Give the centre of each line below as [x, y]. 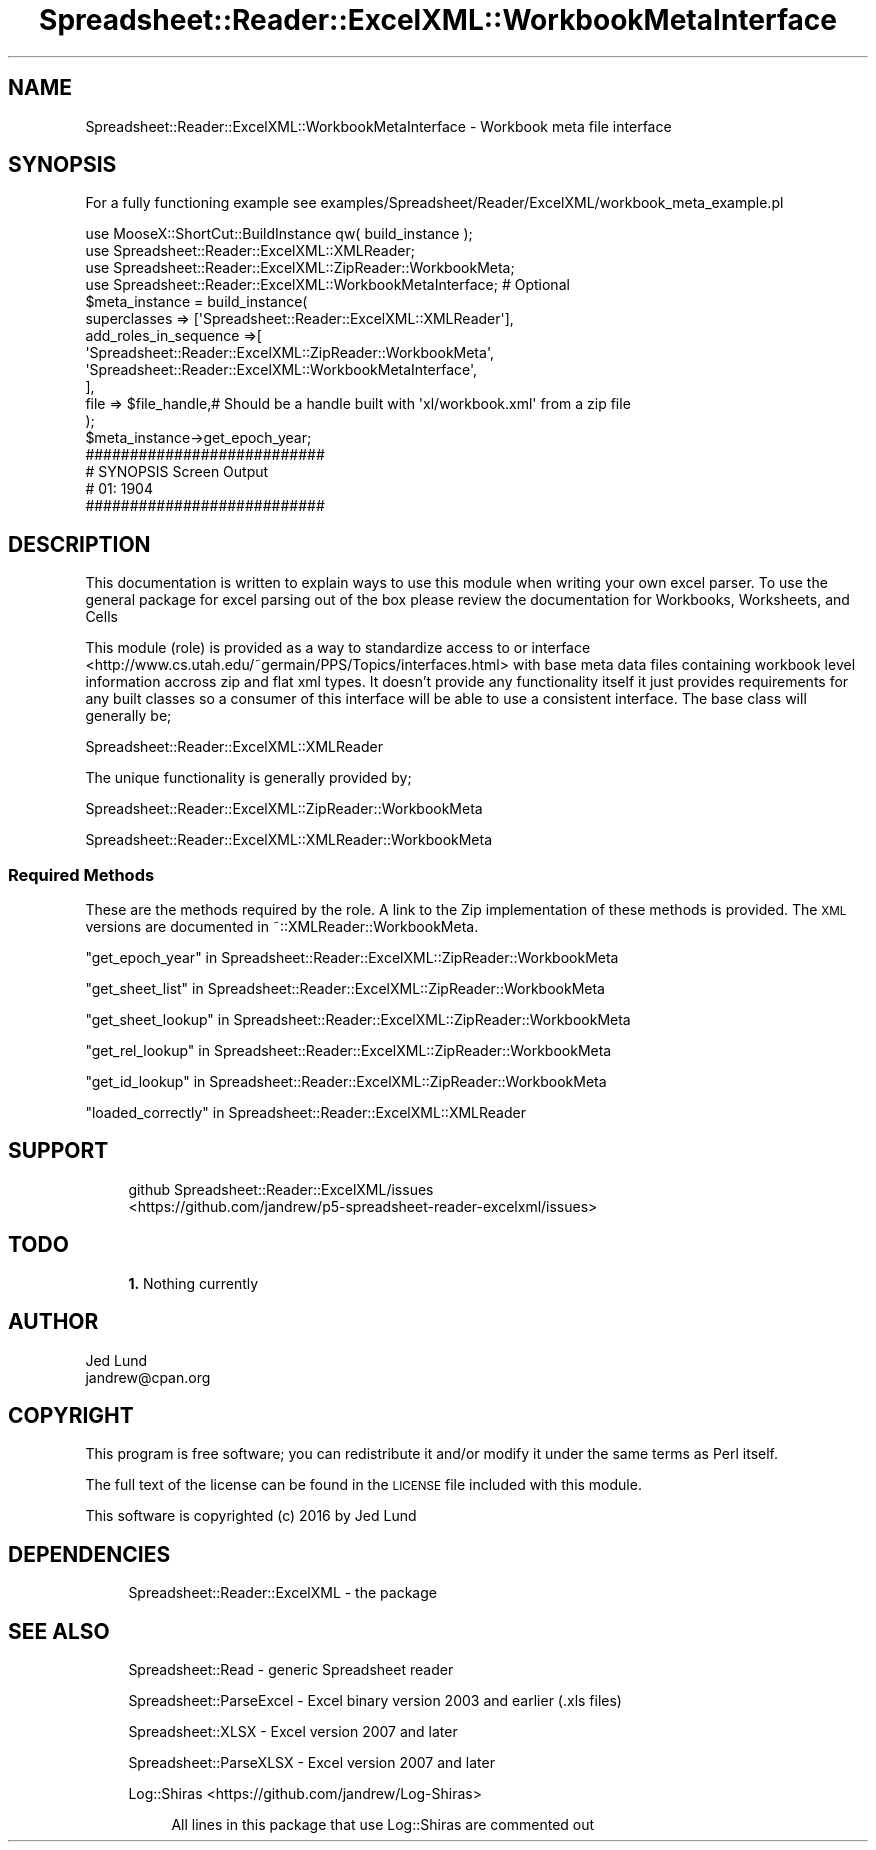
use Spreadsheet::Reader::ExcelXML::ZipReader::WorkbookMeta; [300, 268]
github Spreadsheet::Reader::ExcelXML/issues [281, 1189]
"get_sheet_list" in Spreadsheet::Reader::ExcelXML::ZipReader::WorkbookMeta [345, 989]
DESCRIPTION [79, 544]
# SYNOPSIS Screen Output [177, 472]
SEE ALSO [59, 1631]
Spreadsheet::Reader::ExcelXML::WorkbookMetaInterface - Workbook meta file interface [378, 126]
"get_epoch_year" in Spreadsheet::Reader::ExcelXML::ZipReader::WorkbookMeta [352, 958]
